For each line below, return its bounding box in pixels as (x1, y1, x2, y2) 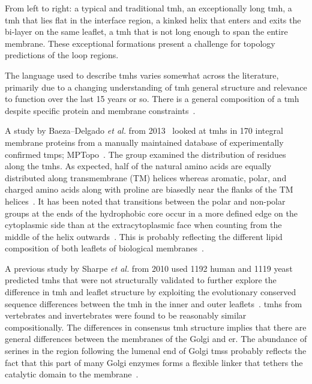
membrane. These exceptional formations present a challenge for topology (5, 37, 275, 49)
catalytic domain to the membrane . (5, 368, 139, 380)
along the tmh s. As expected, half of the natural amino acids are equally (5, 160, 272, 172)
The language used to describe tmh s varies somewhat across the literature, (5, 68, 279, 81)
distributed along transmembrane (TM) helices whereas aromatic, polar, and (5, 171, 287, 184)
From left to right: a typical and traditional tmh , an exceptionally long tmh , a (5, 2, 292, 14)
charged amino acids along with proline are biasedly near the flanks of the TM (5, 183, 293, 196)
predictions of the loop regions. (5, 49, 119, 61)
